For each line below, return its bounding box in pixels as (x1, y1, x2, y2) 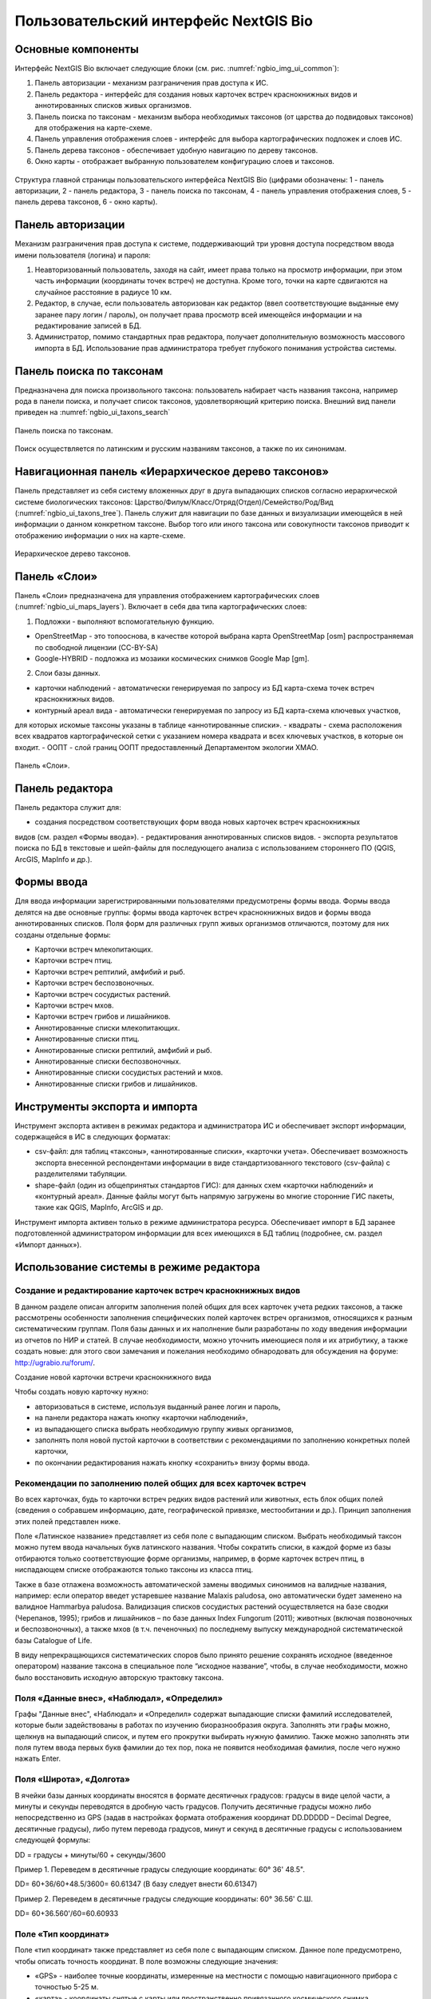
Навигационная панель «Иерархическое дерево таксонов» (14, 465, 330, 479)
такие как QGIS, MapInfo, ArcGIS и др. (34, 1203, 164, 1212)
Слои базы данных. (34, 668, 101, 678)
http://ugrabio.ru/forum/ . (14, 1358, 96, 1367)
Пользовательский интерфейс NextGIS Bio (14, 12, 313, 30)
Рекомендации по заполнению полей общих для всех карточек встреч (14, 1478, 306, 1489)
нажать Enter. (14, 1754, 61, 1763)
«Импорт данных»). (14, 1239, 82, 1249)
